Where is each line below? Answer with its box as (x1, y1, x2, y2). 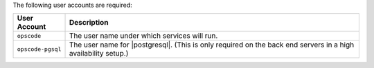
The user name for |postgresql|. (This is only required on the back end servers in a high (69, 40, 355, 49)
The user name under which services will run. (69, 31, 218, 41)
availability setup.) (69, 49, 129, 58)
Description (69, 18, 109, 27)
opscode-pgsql (17, 45, 62, 53)
